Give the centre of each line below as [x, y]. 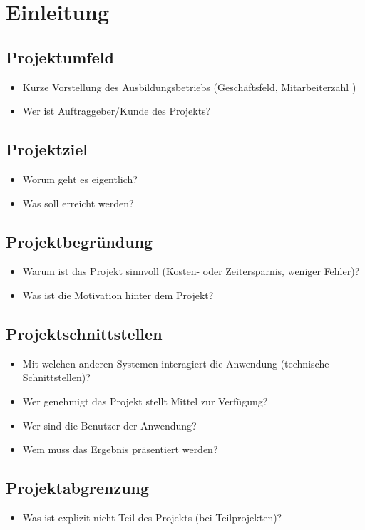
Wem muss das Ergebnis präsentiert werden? [120, 449]
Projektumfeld [60, 57]
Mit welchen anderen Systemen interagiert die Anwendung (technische [176, 363]
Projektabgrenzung [78, 488]
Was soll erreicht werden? [78, 203]
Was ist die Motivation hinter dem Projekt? [118, 295]
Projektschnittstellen [84, 333]
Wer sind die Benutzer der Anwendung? [109, 425]
